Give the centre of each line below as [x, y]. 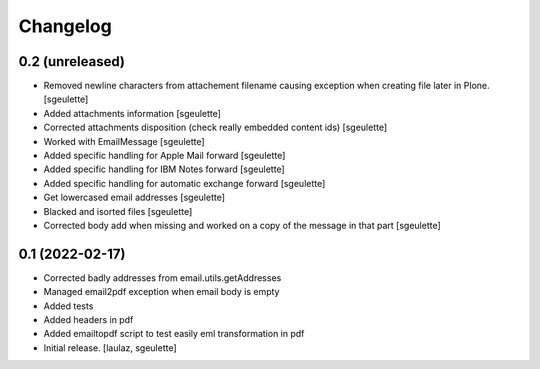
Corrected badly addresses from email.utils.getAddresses [162, 277]
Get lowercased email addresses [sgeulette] [134, 197]
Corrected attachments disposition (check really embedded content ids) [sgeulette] [215, 127]
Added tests [68, 306]
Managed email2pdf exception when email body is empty [161, 292]
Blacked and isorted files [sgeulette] [118, 211]
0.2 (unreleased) [71, 61]
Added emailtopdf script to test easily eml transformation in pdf [174, 334]
